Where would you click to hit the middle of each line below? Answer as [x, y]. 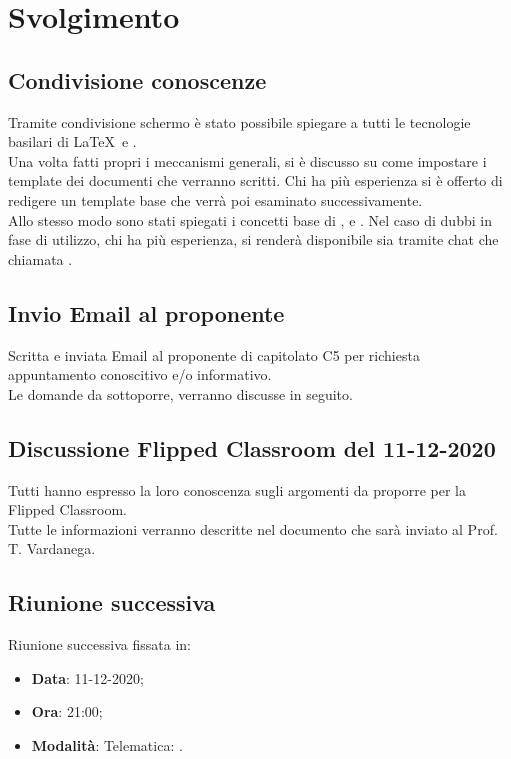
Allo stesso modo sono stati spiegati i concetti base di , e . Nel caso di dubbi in [250, 219]
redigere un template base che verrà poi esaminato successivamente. [215, 199]
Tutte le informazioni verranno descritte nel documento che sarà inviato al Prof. [253, 528]
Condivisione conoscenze [137, 79]
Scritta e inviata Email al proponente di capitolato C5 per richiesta [214, 354]
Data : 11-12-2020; [87, 677]
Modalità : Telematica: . [107, 744]
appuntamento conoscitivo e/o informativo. [140, 374]
